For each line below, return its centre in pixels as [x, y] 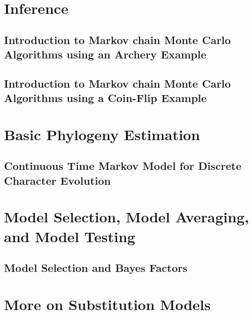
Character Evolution [58, 180]
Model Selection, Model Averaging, [126, 217]
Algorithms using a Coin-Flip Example [105, 98]
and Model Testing [70, 236]
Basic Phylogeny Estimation [102, 134]
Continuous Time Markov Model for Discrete [123, 166]
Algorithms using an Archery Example [105, 54]
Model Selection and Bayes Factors [96, 268]
